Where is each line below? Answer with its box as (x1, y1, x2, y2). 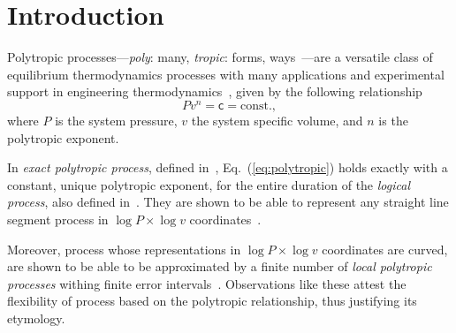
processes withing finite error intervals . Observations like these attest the (7, 274, 407, 292)
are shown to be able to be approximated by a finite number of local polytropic (7, 257, 432, 276)
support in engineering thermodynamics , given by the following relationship (7, 82, 422, 101)
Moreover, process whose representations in (7, 239, 241, 258)
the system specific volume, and (191, 110, 363, 129)
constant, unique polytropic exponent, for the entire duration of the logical (7, 175, 410, 193)
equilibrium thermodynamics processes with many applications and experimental (7, 64, 445, 83)
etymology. (7, 308, 65, 327)
